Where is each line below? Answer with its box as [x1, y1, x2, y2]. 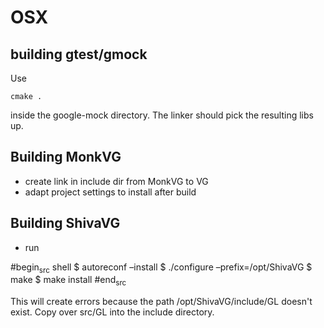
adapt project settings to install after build [24, 186, 197, 198]
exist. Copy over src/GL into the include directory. [10, 306, 215, 318]
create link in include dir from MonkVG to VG [24, 175, 209, 187]
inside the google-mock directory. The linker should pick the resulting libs [10, 109, 314, 121]
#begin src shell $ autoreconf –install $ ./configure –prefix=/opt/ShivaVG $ [10, 261, 313, 275]
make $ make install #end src [10, 274, 127, 288]
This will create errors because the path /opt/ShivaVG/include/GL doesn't [10, 296, 313, 308]
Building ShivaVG [10, 215, 121, 232]
